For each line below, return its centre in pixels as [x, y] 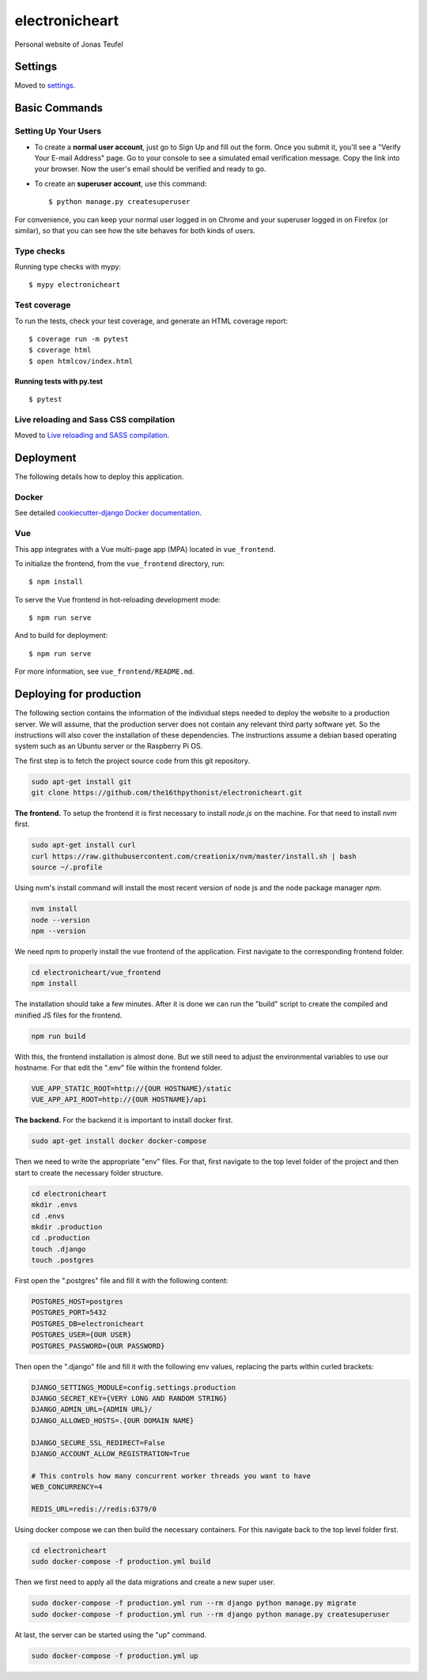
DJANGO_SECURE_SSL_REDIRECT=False [98, 1442]
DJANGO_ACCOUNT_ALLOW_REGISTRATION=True [110, 1453]
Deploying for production [78, 695]
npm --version [59, 931]
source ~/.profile [67, 867]
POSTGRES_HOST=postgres [77, 1302]
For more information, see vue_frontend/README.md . [105, 671]
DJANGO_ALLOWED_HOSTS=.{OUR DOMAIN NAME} [113, 1420]
